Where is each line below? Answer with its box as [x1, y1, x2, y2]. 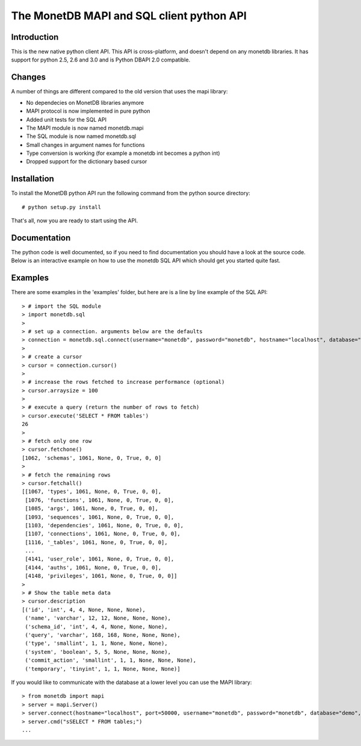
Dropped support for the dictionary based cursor [26, 158, 147, 165]
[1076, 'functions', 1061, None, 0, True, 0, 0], [25, 497, 174, 503]
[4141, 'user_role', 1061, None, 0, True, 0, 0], [25, 556, 174, 563]
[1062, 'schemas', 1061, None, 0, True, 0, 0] [22, 454, 162, 461]
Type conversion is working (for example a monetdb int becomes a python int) [26, 149, 220, 157]
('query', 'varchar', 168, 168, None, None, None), [25, 632, 180, 638]
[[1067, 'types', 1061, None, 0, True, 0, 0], [22, 488, 162, 495]
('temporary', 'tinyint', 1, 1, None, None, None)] [25, 665, 180, 672]
